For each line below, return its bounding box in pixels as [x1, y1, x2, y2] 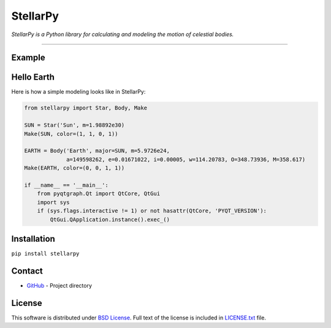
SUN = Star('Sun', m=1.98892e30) [24, 122, 125, 129]
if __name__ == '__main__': [24, 181, 108, 188]
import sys [37, 199, 70, 206]
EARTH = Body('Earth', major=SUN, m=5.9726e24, [24, 147, 170, 154]
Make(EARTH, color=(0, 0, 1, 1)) [24, 165, 125, 171]
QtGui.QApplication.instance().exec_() [50, 216, 170, 223]
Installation [11, 233, 55, 244]
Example [11, 53, 45, 63]
